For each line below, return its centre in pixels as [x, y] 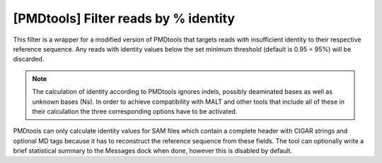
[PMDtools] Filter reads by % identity [124, 18]
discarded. [29, 59]
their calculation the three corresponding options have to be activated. [135, 111]
